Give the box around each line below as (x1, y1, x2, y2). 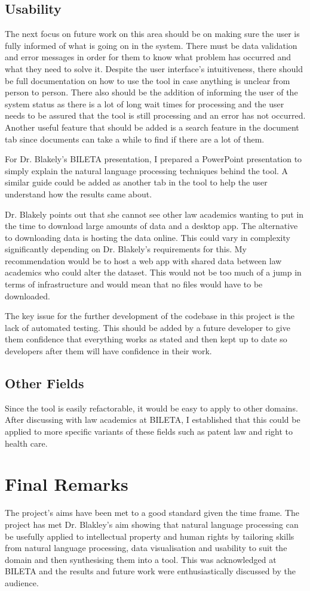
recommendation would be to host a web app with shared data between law (5, 254, 282, 267)
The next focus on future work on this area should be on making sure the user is (5, 27, 300, 40)
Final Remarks (5, 472, 128, 496)
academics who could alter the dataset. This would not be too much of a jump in (5, 266, 302, 279)
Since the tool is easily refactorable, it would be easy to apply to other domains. (5, 401, 298, 414)
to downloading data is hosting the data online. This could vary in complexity (5, 231, 290, 243)
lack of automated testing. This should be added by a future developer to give (5, 321, 290, 333)
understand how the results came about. (5, 187, 152, 200)
